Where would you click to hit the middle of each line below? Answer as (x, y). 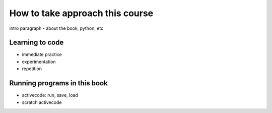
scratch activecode (42, 102)
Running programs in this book (58, 83)
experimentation (39, 62)
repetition (32, 69)
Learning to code (37, 43)
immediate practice (42, 54)
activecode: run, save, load (50, 95)
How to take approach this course (81, 13)
